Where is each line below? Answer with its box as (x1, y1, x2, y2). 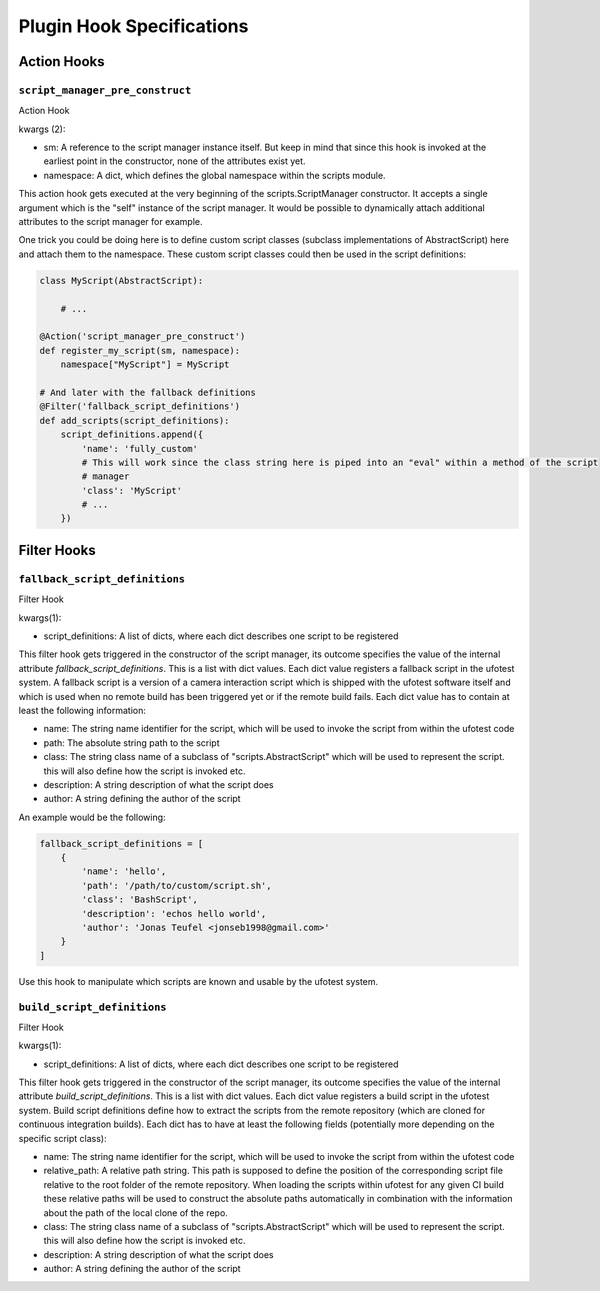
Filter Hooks (18, 541, 96, 559)
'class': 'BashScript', (81, 894, 199, 905)
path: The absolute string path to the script (43, 736, 220, 749)
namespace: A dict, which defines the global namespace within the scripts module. (43, 169, 386, 181)
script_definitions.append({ (60, 429, 204, 440)
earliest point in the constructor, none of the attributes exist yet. (43, 155, 306, 167)
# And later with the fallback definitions (39, 386, 257, 398)
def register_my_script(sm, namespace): (39, 345, 240, 356)
